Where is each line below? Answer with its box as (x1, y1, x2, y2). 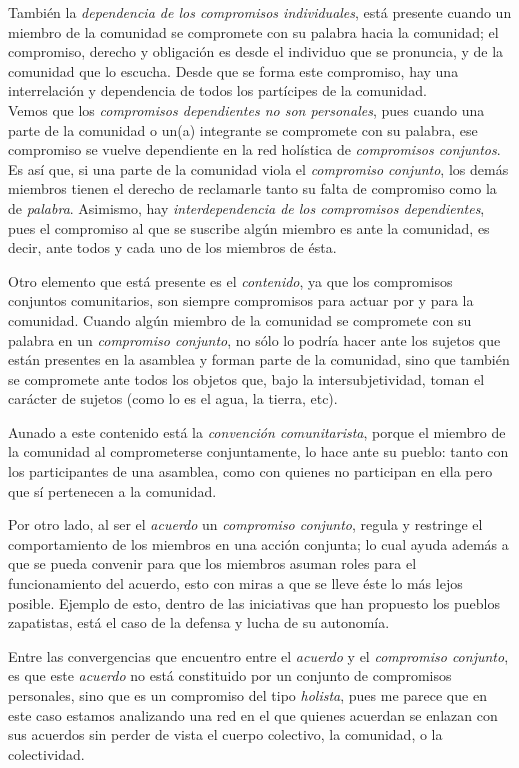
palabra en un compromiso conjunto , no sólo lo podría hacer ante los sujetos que (8, 329, 501, 350)
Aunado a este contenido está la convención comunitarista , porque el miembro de (8, 421, 506, 442)
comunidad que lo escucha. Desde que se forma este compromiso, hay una (8, 60, 459, 81)
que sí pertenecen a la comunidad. (8, 480, 217, 501)
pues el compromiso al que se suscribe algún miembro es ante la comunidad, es (8, 217, 490, 238)
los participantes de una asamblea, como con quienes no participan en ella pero (8, 461, 493, 482)
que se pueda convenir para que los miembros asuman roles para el (8, 553, 417, 574)
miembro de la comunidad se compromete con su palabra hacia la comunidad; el (8, 21, 499, 42)
